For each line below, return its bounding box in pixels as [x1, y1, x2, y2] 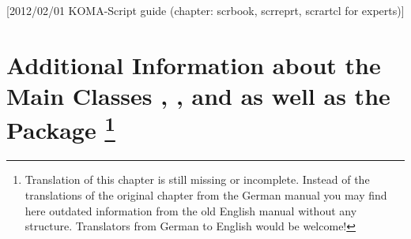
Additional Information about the [6, 48, 381, 80]
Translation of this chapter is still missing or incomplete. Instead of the [25, 171, 370, 188]
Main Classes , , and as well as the [6, 79, 390, 111]
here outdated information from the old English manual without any [25, 202, 357, 218]
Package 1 [6, 110, 115, 146]
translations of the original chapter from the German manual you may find [25, 187, 387, 204]
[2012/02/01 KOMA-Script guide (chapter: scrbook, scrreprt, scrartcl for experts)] [6, 2, 405, 18]
